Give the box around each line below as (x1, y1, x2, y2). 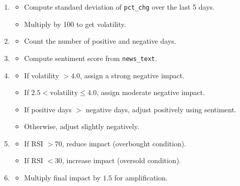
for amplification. (114, 172, 168, 183)
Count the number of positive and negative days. (24, 36, 176, 46)
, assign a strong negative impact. (80, 70, 185, 80)
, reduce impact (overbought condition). (62, 138, 186, 148)
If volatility (24, 70, 59, 80)
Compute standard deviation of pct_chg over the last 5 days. (24, 2, 215, 12)
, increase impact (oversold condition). (62, 155, 182, 166)
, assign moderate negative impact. (96, 87, 205, 98)
